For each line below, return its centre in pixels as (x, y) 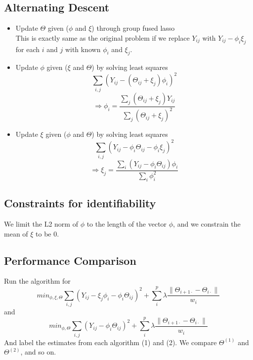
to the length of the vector (127, 223)
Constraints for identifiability (80, 203)
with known (83, 49)
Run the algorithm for (37, 281)
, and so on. (38, 352)
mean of (16, 233)
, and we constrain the (207, 223)
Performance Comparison (70, 260)
